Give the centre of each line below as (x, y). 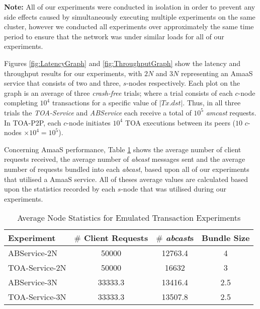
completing (21, 103)
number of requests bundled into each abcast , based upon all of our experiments (127, 169)
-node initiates (89, 122)
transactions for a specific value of (104, 103)
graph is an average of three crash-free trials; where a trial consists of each (118, 92)
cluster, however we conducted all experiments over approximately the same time (129, 26)
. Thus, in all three (212, 103)
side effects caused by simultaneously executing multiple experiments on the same (130, 16)
